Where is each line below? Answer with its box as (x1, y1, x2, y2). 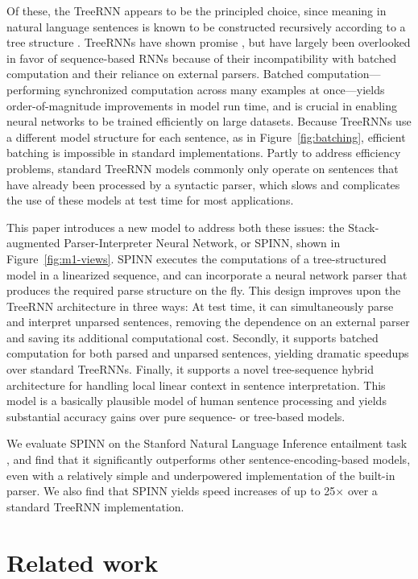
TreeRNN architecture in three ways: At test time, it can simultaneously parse (6, 297, 394, 314)
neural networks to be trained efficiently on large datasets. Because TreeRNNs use (6, 113, 412, 130)
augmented (6, 234, 60, 251)
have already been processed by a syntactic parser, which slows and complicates (6, 176, 400, 192)
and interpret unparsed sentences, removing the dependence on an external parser (6, 313, 410, 330)
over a (347, 482, 378, 499)
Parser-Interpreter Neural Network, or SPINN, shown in (64, 234, 341, 251)
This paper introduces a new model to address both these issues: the (6, 218, 345, 235)
